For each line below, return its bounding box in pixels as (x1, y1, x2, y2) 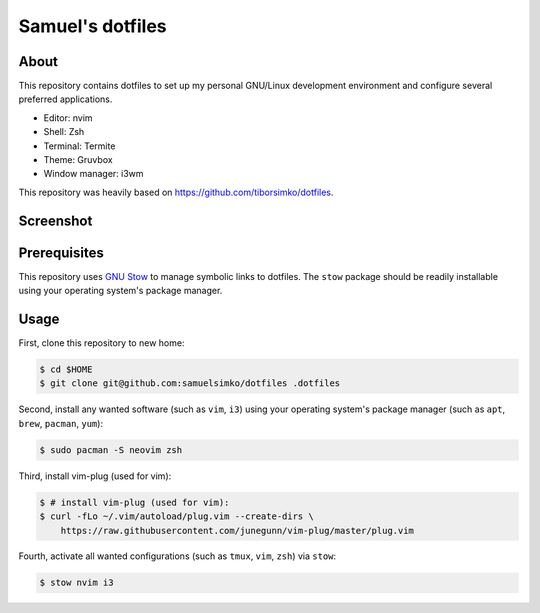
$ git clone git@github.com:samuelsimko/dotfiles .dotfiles (39, 378, 341, 389)
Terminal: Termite (43, 140, 116, 152)
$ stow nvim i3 (39, 577, 114, 589)
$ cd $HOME (39, 364, 93, 375)
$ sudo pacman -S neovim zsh (39, 444, 183, 455)
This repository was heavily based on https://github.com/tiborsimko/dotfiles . (18, 186, 334, 198)
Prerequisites (18, 244, 104, 261)
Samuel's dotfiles (18, 15, 167, 37)
